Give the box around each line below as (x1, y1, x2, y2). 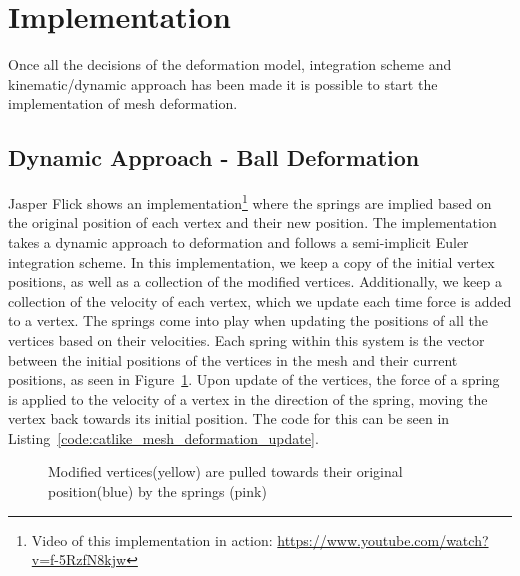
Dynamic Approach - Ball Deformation (8, 142, 420, 173)
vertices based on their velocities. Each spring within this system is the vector (8, 329, 485, 350)
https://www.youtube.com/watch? (277, 529, 489, 550)
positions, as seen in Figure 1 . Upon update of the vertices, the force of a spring (8, 369, 500, 390)
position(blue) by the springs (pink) (48, 481, 267, 502)
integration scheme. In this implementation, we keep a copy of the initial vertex (8, 251, 495, 272)
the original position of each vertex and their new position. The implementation (8, 212, 497, 233)
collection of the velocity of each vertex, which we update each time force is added (8, 290, 512, 311)
